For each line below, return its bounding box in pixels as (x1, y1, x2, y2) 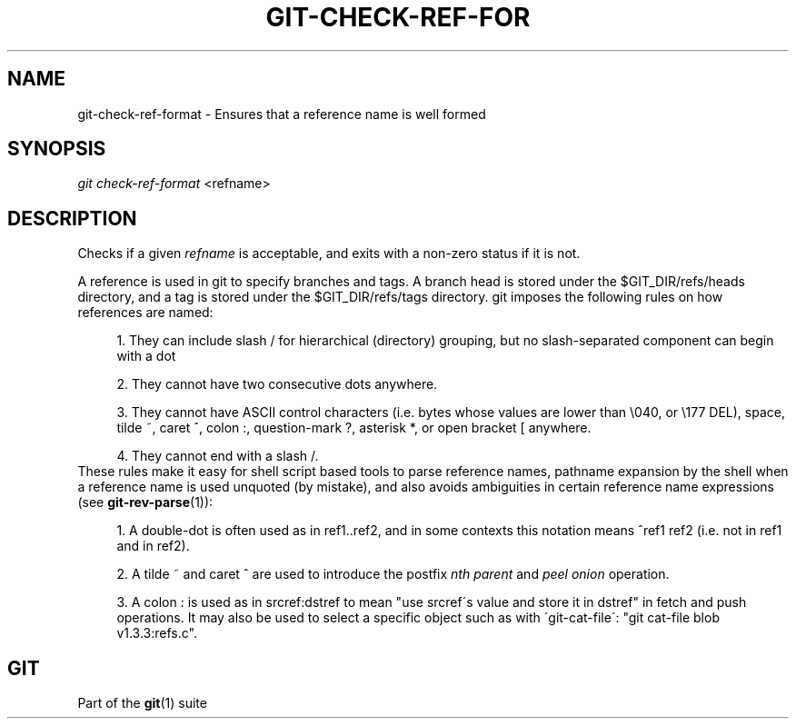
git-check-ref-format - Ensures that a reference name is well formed (77, 105, 486, 122)
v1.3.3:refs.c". (116, 625, 197, 641)
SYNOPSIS (7, 137, 106, 161)
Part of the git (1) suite (77, 695, 207, 711)
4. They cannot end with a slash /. (116, 448, 319, 464)
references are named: (77, 304, 214, 321)
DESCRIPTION (7, 206, 137, 230)
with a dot (116, 348, 176, 364)
